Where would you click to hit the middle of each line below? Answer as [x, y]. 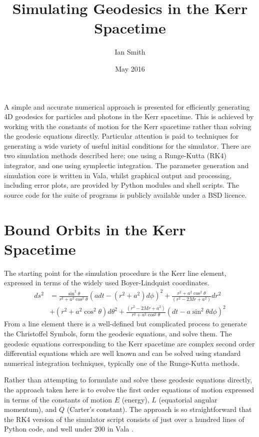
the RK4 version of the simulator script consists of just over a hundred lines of [124, 419]
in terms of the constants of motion [58, 399]
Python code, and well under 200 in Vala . [69, 429]
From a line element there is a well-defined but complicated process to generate [125, 324]
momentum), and [30, 409]
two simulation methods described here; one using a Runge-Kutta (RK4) [115, 155]
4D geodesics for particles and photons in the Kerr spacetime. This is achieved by [129, 116]
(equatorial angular [188, 399]
